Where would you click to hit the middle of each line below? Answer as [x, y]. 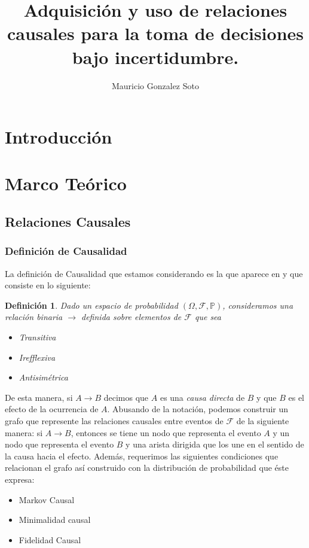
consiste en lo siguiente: [48, 285]
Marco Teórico [66, 183]
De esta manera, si [39, 397]
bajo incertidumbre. [155, 57]
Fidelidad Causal [50, 539]
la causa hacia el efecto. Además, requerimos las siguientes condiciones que [142, 456]
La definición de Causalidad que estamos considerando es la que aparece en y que [154, 273]
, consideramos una [258, 305]
